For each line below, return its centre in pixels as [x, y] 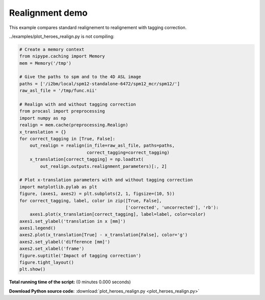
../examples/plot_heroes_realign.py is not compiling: [62, 36]
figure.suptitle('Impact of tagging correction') [80, 256]
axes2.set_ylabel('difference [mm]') [65, 242]
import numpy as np [43, 118]
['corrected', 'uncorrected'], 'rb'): [172, 207]
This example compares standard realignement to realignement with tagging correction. [98, 27]
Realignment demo [48, 13]
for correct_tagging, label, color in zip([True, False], [91, 201]
